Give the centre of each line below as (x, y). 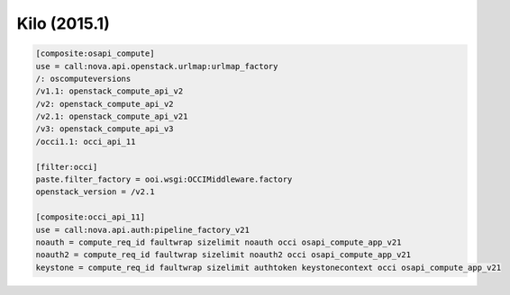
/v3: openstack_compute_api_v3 (105, 129)
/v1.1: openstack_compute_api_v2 (109, 91)
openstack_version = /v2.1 (95, 192)
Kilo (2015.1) (63, 23)
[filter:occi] (67, 167)
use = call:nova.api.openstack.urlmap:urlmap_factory (157, 66)
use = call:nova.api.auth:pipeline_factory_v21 (142, 230)
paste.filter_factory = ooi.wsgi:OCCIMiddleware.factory (164, 179)
